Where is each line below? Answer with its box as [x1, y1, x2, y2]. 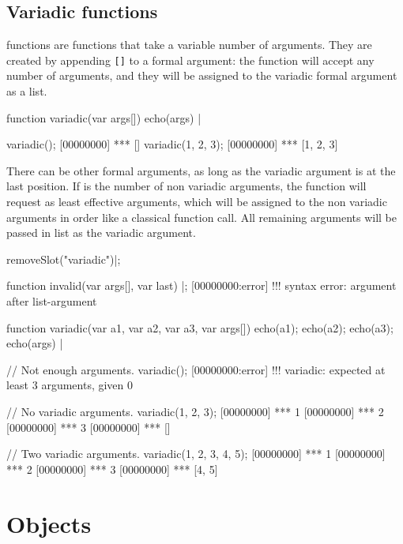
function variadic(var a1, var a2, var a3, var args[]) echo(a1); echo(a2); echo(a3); [6, 319, 394, 336]
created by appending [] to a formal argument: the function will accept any [6, 51, 375, 68]
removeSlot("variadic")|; [6, 250, 121, 267]
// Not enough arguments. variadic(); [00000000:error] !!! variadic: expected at [6, 361, 386, 377]
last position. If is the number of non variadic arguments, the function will [6, 178, 367, 194]
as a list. [6, 83, 47, 99]
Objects [6, 507, 92, 539]
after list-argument [6, 292, 97, 309]
